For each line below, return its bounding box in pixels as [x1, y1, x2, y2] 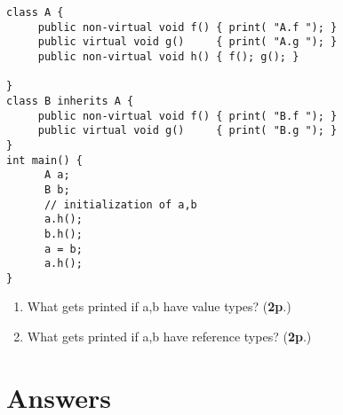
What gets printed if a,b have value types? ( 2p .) [27, 297, 291, 316]
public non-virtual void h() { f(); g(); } [37, 50, 299, 63]
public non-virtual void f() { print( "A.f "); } [37, 20, 338, 34]
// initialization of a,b [44, 198, 197, 211]
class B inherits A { [6, 94, 134, 107]
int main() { [6, 153, 83, 167]
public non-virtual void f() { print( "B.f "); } [37, 109, 338, 122]
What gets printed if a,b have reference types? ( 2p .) [27, 327, 312, 346]
